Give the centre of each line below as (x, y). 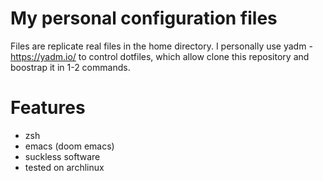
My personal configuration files (144, 18)
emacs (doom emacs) (69, 146)
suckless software (62, 156)
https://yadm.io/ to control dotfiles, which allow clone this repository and (160, 56)
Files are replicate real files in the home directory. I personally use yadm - (161, 46)
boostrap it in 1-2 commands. (70, 67)
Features (48, 108)
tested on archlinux (64, 167)
